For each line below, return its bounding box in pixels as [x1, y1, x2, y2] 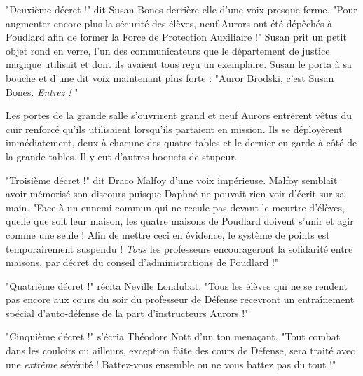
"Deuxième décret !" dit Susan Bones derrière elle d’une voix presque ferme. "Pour [6, 2, 357, 16]
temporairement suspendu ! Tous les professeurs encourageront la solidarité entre [6, 241, 353, 256]
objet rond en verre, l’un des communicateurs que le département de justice [6, 43, 330, 57]
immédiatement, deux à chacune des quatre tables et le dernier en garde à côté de [6, 135, 357, 150]
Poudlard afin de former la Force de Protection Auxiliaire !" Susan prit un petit [6, 29, 347, 44]
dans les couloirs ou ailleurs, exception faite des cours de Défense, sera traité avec [6, 343, 355, 358]
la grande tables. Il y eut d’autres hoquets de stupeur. [6, 148, 238, 163]
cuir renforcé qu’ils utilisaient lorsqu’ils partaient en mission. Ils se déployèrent [6, 121, 343, 136]
